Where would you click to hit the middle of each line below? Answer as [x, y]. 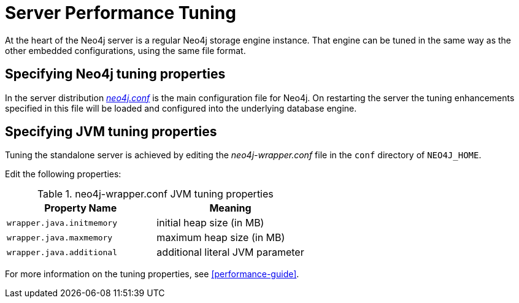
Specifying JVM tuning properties [111, 132]
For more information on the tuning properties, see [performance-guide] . [152, 274]
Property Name [81, 208]
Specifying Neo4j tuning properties [115, 74]
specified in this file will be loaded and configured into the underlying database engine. [181, 108]
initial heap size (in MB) [210, 223]
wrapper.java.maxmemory [60, 237]
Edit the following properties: [63, 174]
